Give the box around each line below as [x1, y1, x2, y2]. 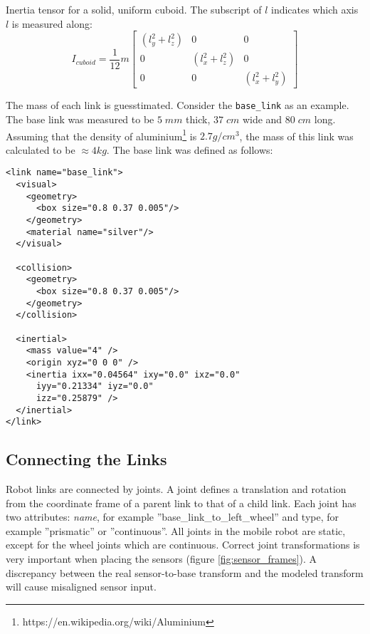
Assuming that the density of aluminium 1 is [6, 126, 197, 143]
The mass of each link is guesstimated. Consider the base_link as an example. [6, 98, 349, 113]
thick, [186, 111, 211, 126]
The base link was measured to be [6, 111, 154, 126]
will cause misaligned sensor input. [6, 579, 157, 594]
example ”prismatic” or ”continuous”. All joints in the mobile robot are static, [6, 523, 346, 538]
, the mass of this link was [239, 128, 354, 143]
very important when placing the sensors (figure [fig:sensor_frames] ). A [6, 551, 317, 566]
